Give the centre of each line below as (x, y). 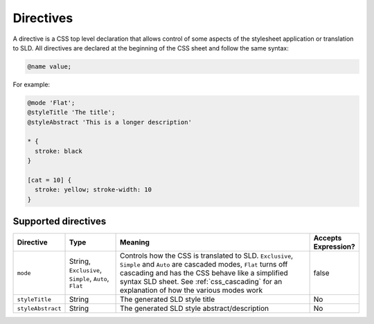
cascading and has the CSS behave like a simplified (204, 273)
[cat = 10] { (50, 180)
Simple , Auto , (89, 278)
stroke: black (59, 151)
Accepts (328, 238)
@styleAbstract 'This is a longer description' (109, 122)
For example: (32, 84)
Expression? (335, 247)
